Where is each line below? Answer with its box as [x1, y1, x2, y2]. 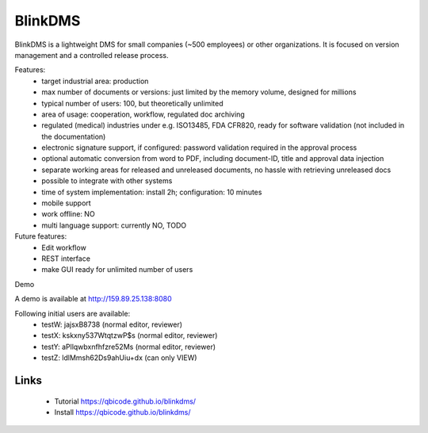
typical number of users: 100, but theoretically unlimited [41, 98, 224, 108]
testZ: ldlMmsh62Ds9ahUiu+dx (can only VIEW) [41, 353, 197, 362]
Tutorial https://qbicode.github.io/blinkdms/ [54, 397, 197, 406]
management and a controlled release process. [14, 50, 170, 59]
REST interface [41, 254, 91, 263]
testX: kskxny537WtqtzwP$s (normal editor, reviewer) [41, 331, 218, 340]
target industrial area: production [41, 76, 149, 86]
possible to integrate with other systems [41, 176, 173, 186]
